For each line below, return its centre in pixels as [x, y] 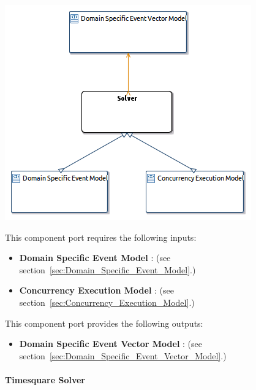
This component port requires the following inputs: [101, 237]
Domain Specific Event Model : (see [95, 258]
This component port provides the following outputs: [104, 323]
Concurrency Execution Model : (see [96, 290]
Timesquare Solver [45, 379]
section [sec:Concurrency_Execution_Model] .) [107, 302]
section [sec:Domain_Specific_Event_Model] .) [107, 269]
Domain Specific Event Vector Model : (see [111, 344]
